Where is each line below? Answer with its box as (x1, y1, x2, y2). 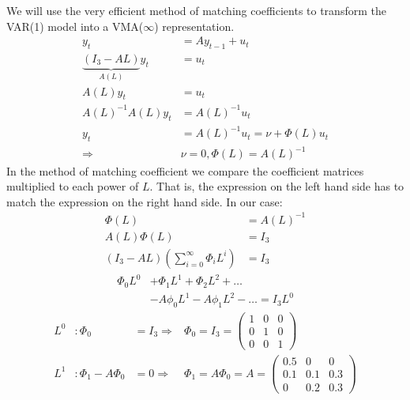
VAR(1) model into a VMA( (6, 17, 144, 34)
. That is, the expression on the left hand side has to (149, 178, 404, 194)
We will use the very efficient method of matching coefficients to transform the (6, 2, 386, 18)
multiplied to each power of (6, 178, 139, 194)
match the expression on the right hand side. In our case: (6, 193, 283, 209)
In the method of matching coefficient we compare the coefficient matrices (6, 162, 364, 179)
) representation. (154, 17, 235, 34)
